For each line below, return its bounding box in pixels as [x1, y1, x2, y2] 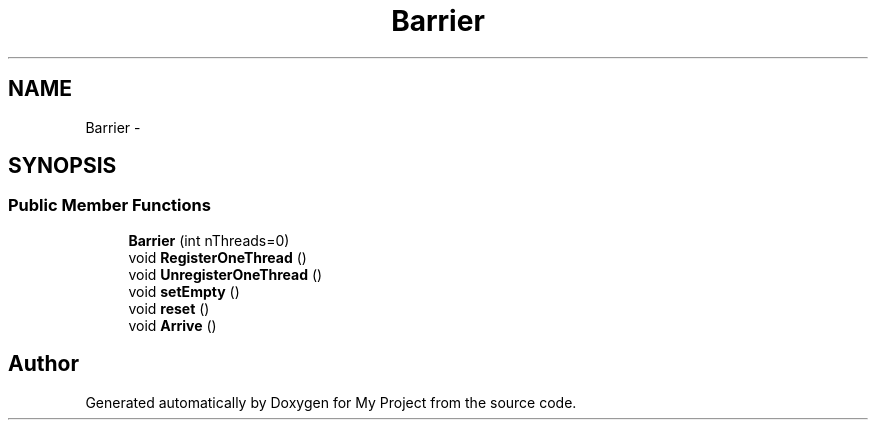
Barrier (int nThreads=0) [128, 231, 290, 249]
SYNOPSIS [8, 153, 117, 179]
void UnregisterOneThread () [128, 265, 323, 283]
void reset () [128, 299, 210, 317]
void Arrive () [128, 316, 217, 334]
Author [8, 351, 79, 377]
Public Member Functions [8, 195, 211, 216]
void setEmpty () [128, 282, 240, 300]
